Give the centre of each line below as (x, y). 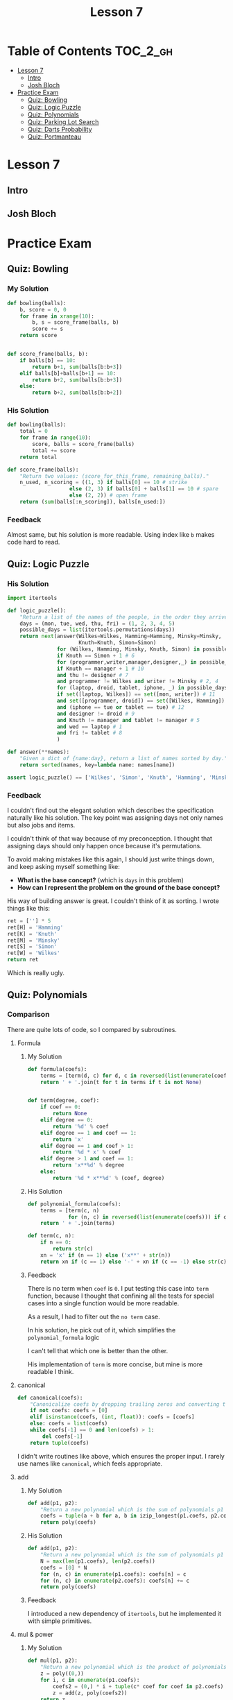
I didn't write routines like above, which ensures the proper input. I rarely (121, 1456)
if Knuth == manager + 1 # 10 (100, 669)
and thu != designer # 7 (93, 675)
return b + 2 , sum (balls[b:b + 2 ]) (77, 393)
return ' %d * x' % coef (87, 1152)
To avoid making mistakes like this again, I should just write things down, (111, 859)
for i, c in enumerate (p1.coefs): (90, 1680)
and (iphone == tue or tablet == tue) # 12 (121, 707)
